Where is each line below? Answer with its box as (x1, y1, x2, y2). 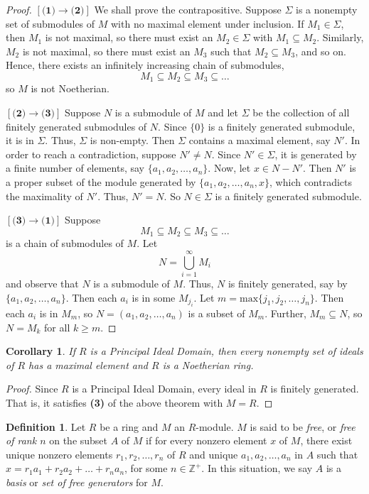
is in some (132, 290, 176, 304)
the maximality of (6, 188, 83, 203)
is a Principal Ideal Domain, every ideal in (72, 381, 257, 396)
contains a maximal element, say (188, 133, 331, 148)
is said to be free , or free (250, 419, 355, 434)
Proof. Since (6, 381, 58, 396)
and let (208, 105, 239, 120)
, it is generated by (274, 146, 357, 161)
